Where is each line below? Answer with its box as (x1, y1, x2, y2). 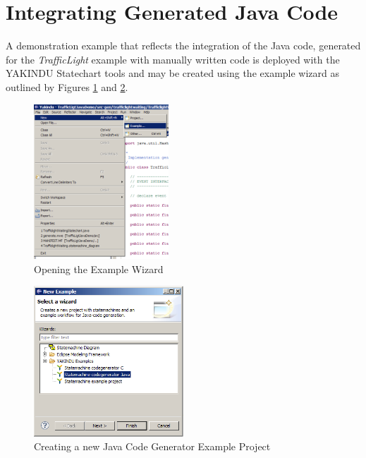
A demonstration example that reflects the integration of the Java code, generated (6, 38, 361, 53)
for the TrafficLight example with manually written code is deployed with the (6, 52, 340, 66)
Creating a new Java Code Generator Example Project (34, 439, 271, 454)
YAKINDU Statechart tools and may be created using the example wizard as (6, 66, 340, 80)
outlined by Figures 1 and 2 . (6, 79, 128, 94)
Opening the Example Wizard (34, 261, 164, 276)
